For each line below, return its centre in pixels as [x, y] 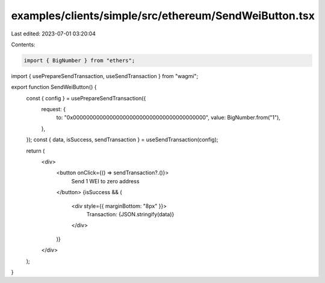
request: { [54, 109]
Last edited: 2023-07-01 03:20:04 [54, 34]
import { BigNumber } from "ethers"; [79, 60]
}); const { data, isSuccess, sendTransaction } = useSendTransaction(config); [122, 140]
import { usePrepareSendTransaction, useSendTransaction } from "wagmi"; [105, 76]
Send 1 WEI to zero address [105, 181]
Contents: [23, 44]
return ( [36, 151]
